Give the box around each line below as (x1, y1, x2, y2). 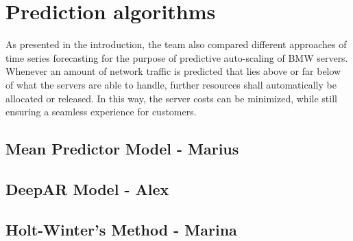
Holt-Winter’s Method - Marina (5, 218, 237, 240)
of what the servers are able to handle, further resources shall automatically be (5, 77, 337, 91)
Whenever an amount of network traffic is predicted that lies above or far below (5, 64, 341, 78)
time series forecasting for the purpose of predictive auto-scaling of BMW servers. (5, 50, 348, 65)
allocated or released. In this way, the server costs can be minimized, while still (5, 91, 337, 105)
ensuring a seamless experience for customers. (5, 104, 197, 119)
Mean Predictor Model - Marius (5, 138, 239, 159)
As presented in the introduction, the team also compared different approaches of (5, 37, 347, 51)
